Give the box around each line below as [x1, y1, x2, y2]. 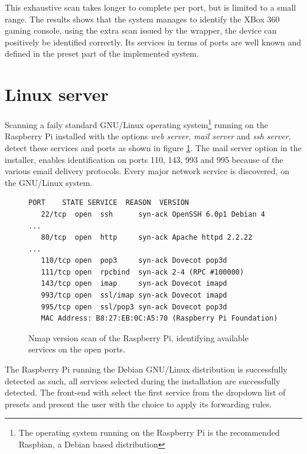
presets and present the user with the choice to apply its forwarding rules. [5, 397, 272, 410]
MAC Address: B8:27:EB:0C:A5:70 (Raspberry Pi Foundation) [41, 314, 278, 323]
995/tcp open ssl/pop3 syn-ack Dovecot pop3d [41, 302, 227, 311]
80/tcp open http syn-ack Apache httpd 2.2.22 [41, 233, 253, 242]
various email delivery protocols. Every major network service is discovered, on [5, 165, 289, 177]
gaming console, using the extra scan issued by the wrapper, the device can [5, 24, 277, 37]
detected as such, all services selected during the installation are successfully [5, 374, 280, 387]
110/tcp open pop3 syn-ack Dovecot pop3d [41, 256, 227, 265]
